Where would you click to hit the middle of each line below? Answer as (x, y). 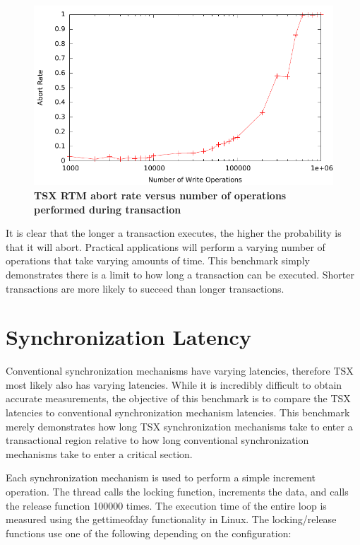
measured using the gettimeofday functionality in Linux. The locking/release (171, 519)
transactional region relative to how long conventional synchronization (157, 440)
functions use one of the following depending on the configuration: (149, 533)
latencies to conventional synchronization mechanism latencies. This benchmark (178, 412)
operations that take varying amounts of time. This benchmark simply (158, 260)
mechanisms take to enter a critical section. (99, 453)
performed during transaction (108, 209)
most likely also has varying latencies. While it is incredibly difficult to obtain (174, 384)
